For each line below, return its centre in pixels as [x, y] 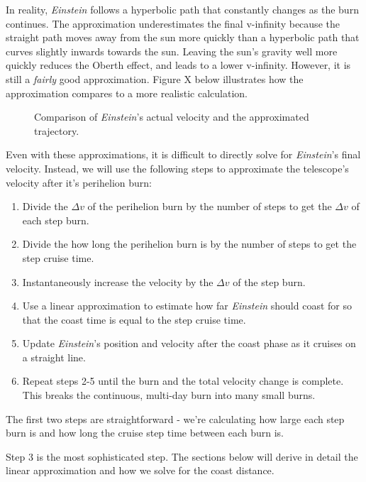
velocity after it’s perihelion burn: [79, 182]
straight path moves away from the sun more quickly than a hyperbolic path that [183, 37]
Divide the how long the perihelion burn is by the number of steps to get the [189, 244]
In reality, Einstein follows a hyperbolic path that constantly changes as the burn [182, 9]
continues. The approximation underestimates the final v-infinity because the [173, 23]
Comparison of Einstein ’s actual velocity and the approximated [172, 117]
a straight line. [54, 357]
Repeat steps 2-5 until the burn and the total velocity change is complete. [183, 381]
